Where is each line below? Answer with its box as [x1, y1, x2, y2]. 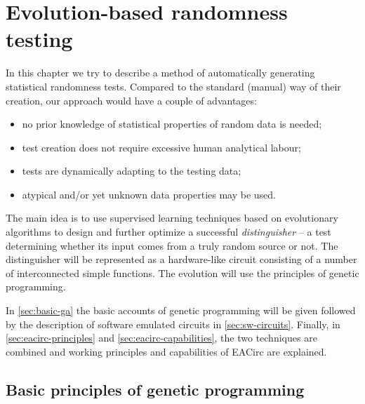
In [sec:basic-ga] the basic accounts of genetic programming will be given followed [6, 303, 356, 318]
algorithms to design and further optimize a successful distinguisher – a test [6, 224, 331, 239]
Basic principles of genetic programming [6, 378, 305, 400]
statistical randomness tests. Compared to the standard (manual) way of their [6, 79, 341, 93]
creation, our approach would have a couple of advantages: [6, 93, 257, 107]
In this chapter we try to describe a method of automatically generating [6, 65, 315, 80]
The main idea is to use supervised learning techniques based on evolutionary [6, 210, 338, 225]
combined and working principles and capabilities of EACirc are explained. [6, 344, 327, 358]
